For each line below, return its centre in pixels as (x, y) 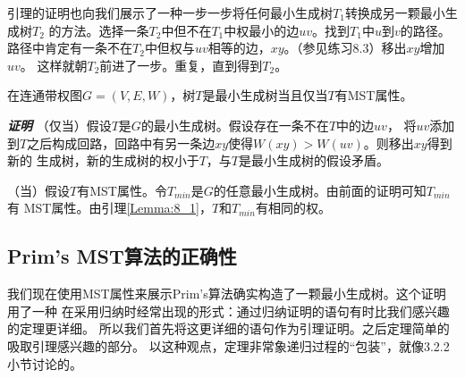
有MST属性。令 (122, 190)
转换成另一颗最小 (395, 13)
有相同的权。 (293, 208)
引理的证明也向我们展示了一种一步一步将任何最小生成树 (170, 13)
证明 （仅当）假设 (59, 125)
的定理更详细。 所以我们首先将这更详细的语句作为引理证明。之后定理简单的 (228, 328)
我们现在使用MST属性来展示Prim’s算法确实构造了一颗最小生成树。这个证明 (227, 294)
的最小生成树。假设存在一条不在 (235, 125)
